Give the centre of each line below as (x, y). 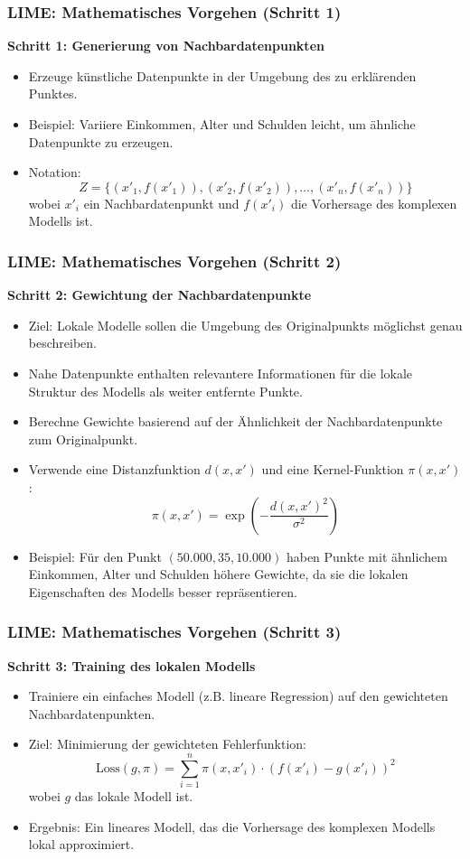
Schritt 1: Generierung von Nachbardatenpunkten (166, 46)
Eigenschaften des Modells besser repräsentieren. (163, 591)
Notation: (55, 172)
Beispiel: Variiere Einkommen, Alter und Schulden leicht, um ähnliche (222, 124)
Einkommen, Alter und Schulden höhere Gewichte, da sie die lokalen (218, 574)
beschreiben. (62, 343)
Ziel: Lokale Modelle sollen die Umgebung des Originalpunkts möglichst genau (245, 325)
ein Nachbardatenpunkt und (161, 203)
